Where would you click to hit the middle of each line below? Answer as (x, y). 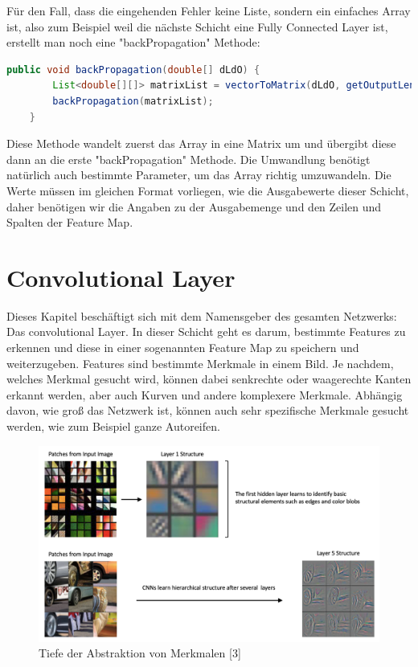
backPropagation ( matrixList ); (133, 101)
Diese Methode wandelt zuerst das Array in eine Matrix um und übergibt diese (201, 143)
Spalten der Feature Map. (70, 222)
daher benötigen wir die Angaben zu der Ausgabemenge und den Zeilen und (194, 206)
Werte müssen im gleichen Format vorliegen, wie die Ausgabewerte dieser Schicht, (208, 190)
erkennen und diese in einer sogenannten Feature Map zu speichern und (183, 348)
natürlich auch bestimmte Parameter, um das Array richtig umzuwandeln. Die (199, 175)
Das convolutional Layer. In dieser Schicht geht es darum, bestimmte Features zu (206, 331)
